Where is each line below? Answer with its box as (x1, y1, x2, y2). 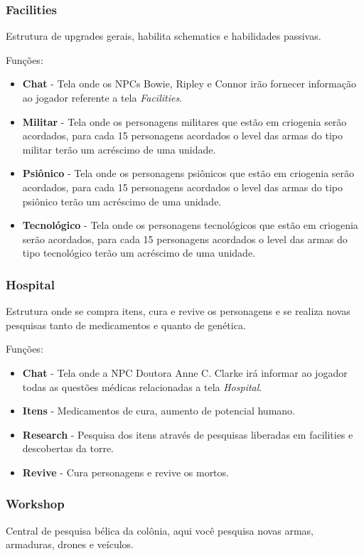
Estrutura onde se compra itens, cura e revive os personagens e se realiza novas (6, 304, 350, 319)
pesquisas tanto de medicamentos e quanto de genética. (6, 317, 246, 332)
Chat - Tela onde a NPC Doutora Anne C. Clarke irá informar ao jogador (22, 365, 348, 380)
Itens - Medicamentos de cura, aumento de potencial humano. (22, 403, 295, 418)
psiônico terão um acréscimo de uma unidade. (22, 193, 222, 208)
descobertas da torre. (22, 441, 114, 456)
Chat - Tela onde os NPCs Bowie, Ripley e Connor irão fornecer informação (22, 76, 356, 91)
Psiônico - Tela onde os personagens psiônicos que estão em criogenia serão (22, 166, 355, 181)
